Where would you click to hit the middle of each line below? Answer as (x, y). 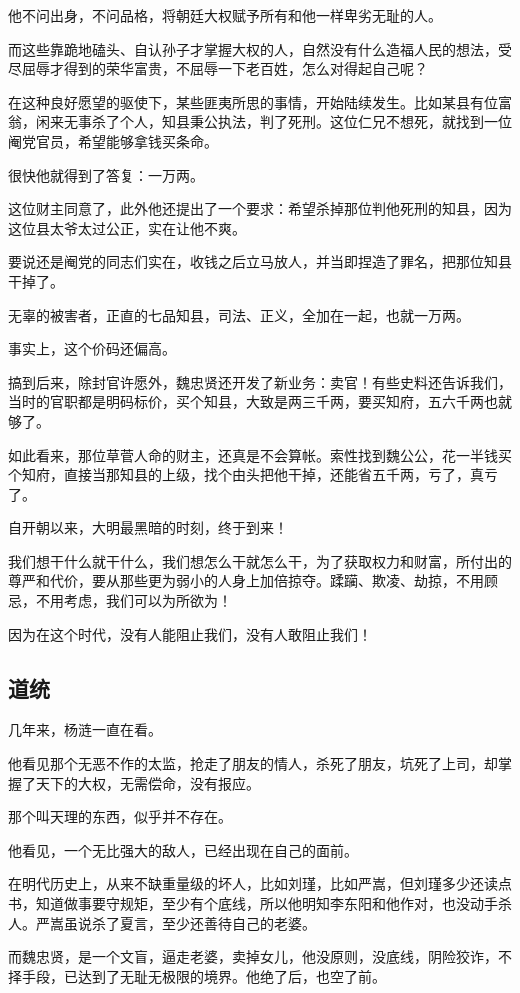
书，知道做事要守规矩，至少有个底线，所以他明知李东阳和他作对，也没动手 (253, 903)
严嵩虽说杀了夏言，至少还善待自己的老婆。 (175, 922)
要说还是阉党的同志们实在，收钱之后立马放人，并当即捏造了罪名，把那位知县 (260, 261)
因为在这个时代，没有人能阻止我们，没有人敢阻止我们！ (190, 633)
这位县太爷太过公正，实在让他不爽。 (127, 227)
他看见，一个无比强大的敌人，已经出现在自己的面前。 (183, 849)
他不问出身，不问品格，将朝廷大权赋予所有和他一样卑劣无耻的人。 (225, 15)
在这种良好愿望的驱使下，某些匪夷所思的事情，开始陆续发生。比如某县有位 (253, 101)
